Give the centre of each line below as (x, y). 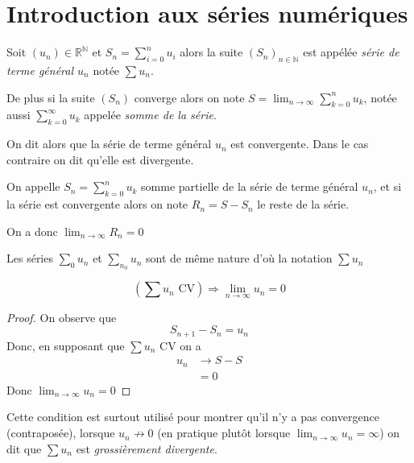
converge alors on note (189, 97)
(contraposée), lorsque (61, 433)
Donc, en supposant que (66, 345)
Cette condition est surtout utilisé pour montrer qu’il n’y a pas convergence (193, 417)
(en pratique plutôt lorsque (224, 433)
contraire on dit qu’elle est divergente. (100, 159)
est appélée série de (351, 52)
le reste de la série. (303, 204)
